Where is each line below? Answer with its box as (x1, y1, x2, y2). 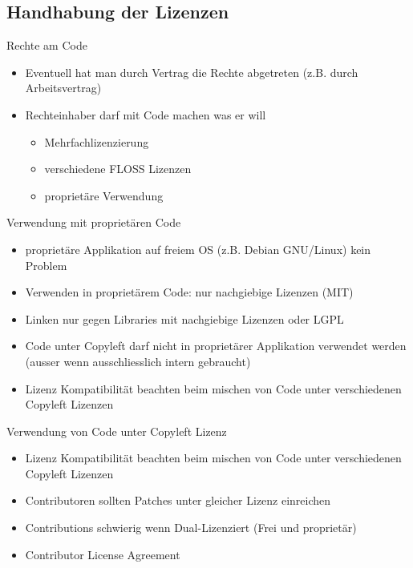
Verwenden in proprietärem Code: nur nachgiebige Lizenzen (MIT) (25, 284, 354, 300)
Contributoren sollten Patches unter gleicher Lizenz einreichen (25, 492, 331, 509)
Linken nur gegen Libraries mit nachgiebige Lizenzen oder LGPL (25, 310, 344, 327)
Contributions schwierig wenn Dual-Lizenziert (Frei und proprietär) (25, 519, 357, 536)
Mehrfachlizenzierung (44, 133, 149, 150)
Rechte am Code (6, 37, 87, 54)
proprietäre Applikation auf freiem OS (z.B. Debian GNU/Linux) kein (25, 240, 371, 257)
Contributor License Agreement (25, 546, 180, 562)
